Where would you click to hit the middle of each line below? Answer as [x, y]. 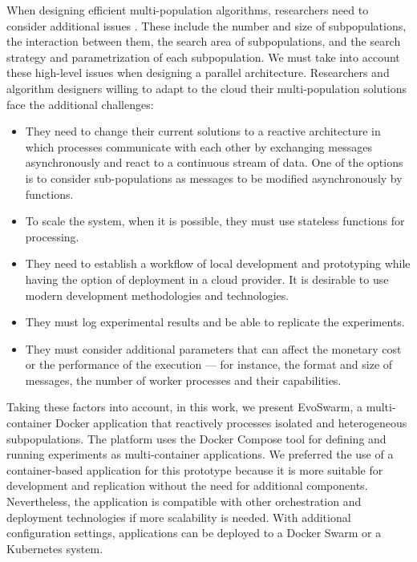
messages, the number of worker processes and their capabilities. [183, 380]
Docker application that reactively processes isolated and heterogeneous [231, 423]
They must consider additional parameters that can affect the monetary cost [213, 348]
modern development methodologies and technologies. [157, 295]
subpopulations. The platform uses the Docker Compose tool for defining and [196, 438]
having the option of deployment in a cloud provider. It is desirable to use [207, 279]
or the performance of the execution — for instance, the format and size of [209, 364]
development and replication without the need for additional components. [187, 485]
